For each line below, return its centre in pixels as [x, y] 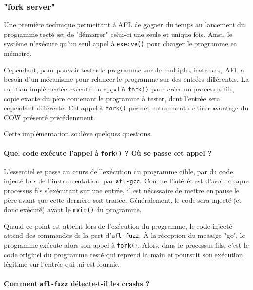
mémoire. [18, 53]
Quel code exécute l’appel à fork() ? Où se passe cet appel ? [108, 153]
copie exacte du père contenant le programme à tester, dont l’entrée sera [112, 98]
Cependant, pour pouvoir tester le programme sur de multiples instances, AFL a [124, 69]
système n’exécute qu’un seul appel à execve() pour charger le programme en [121, 44]
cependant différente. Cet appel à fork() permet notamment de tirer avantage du [126, 108]
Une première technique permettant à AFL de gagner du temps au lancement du [125, 25]
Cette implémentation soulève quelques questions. [78, 134]
